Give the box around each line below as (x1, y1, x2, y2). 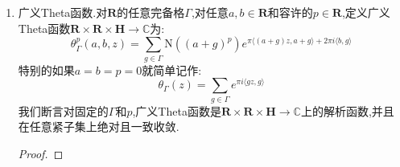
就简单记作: (142, 61, 202, 78)
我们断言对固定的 (18, 102, 109, 119)
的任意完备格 (117, 4, 185, 20)
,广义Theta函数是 (132, 102, 221, 119)
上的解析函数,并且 (300, 102, 394, 119)
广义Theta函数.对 (18, 4, 108, 20)
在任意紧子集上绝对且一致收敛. (18, 118, 179, 135)
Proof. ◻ (18, 145, 64, 161)
